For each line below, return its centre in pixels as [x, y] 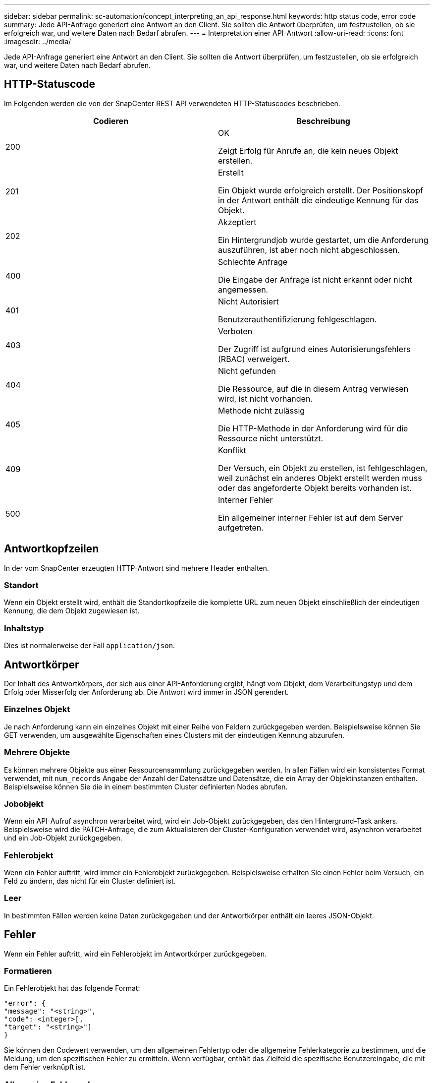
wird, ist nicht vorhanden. [265, 398]
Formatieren [28, 971]
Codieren [111, 121]
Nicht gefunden [247, 371]
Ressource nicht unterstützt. [271, 438]
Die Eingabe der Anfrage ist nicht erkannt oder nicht [315, 279]
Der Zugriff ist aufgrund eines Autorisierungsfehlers [314, 349]
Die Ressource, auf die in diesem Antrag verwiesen [313, 389]
